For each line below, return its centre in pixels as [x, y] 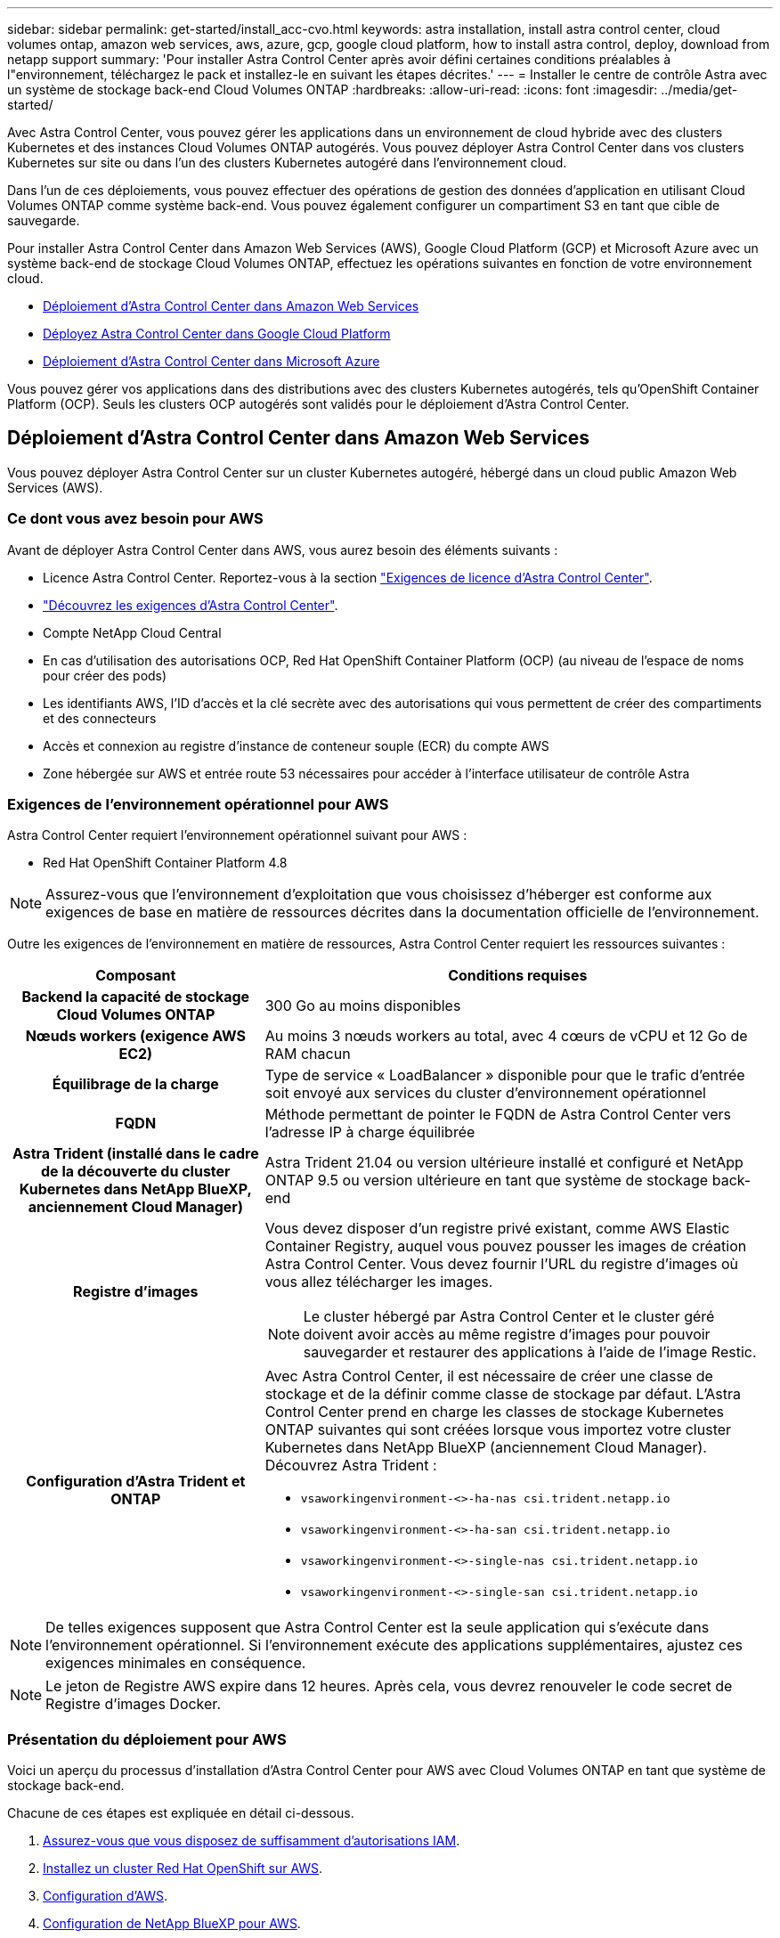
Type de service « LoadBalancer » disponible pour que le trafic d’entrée [505, 1075]
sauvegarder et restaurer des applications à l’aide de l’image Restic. [530, 1352]
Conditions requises [518, 976]
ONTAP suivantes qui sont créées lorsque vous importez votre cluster [498, 1430]
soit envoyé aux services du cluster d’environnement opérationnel [485, 1093]
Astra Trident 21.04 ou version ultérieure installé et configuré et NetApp [504, 1163]
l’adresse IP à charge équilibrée [370, 1132]
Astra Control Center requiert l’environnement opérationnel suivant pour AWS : [237, 835]
